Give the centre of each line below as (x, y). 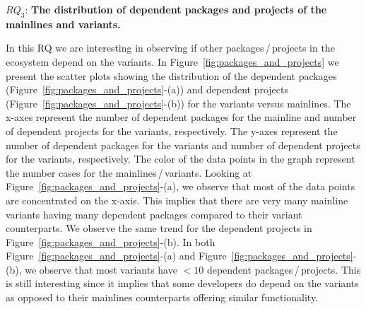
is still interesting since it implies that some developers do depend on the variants (182, 283)
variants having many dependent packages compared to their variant (154, 214)
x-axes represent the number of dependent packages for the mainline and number (181, 117)
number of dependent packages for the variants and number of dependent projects (183, 145)
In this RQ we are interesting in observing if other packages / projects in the (170, 48)
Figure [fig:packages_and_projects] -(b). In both (111, 241)
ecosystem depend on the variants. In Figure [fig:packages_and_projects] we (172, 61)
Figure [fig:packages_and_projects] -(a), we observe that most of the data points (181, 186)
